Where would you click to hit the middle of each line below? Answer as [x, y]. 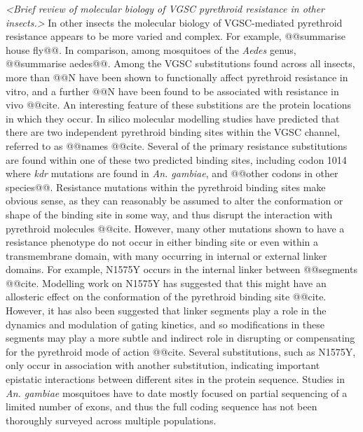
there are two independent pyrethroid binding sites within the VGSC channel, [173, 132]
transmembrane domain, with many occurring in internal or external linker [166, 255]
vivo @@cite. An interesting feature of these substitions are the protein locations [178, 105]
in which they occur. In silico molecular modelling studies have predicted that [173, 118]
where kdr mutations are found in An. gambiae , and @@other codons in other [172, 173]
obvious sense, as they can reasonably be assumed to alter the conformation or [174, 201]
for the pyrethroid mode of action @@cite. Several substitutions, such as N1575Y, [181, 351]
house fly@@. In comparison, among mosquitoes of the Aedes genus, [151, 49]
